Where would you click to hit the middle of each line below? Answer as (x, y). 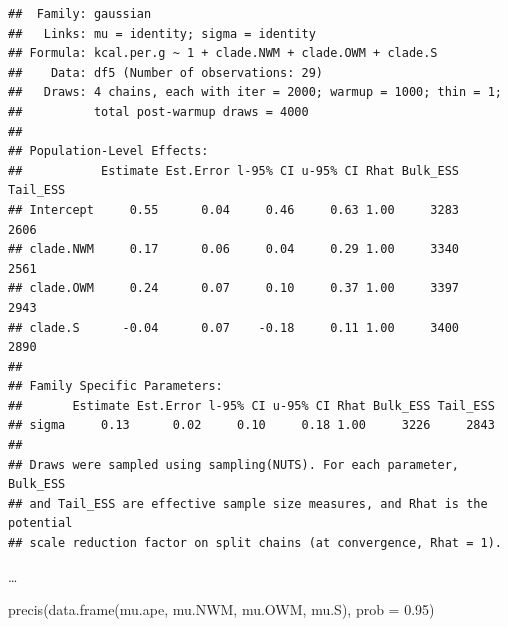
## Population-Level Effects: (108, 151)
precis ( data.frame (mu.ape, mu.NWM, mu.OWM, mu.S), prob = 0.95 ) (221, 609)
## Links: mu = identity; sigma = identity (162, 33)
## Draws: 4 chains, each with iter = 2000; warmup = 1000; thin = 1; (255, 92)
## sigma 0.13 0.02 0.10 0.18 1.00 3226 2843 (251, 425)
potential (40, 523)
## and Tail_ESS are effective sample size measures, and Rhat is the (248, 503)
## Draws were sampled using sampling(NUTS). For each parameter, (234, 464)
